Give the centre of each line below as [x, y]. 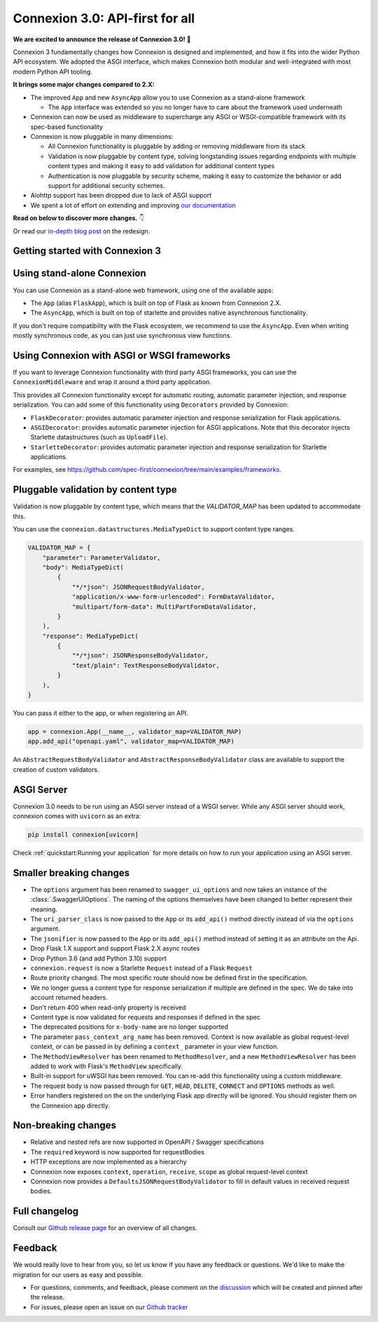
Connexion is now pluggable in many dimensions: [102, 137]
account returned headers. [69, 997]
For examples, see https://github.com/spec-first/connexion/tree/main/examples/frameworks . [147, 470]
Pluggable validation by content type [95, 490]
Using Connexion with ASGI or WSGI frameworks [122, 355]
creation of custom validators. [56, 769]
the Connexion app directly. [70, 1105]
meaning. [44, 909]
